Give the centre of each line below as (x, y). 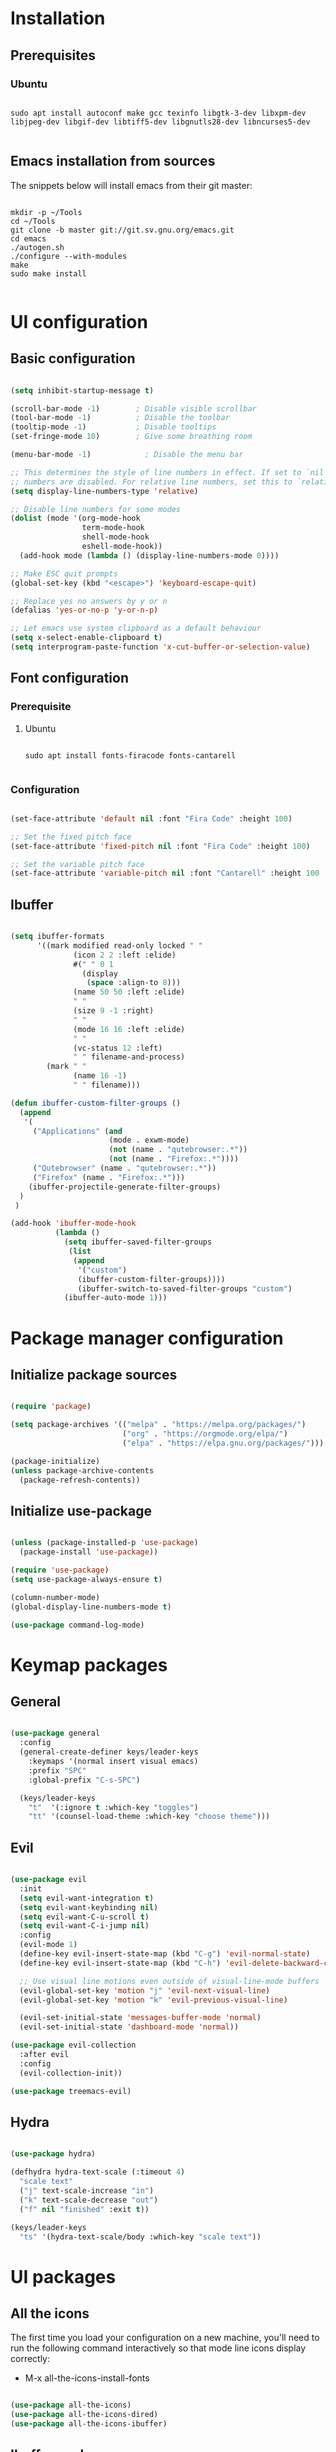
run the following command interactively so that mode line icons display (158, 2348)
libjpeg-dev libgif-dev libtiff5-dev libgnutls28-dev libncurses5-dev (160, 122)
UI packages (63, 2276)
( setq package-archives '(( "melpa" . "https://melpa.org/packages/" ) (158, 1425)
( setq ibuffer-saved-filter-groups (138, 1242)
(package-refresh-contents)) (80, 1480)
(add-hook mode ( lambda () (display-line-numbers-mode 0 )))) (149, 555)
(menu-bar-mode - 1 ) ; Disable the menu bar (127, 455)
